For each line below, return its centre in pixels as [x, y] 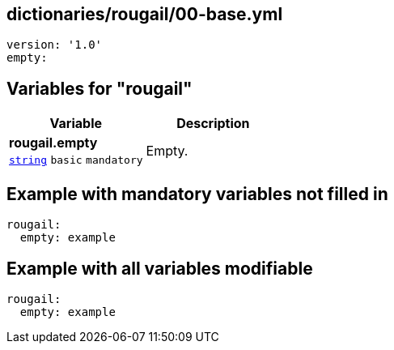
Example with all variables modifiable [160, 268]
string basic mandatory [76, 160]
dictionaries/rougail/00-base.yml [145, 14]
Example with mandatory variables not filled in [197, 194]
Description [213, 124]
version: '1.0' [55, 45]
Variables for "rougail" [100, 88]
